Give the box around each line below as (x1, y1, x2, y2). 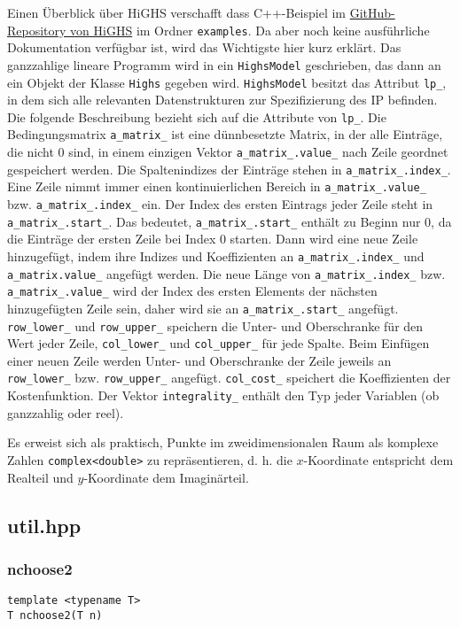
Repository (7, 20, 66, 39)
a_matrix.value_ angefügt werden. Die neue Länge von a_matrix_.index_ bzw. (7, 264, 446, 283)
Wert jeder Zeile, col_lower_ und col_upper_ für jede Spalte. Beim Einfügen (7, 334, 430, 352)
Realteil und (7, 468, 74, 486)
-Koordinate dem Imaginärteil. (83, 468, 249, 486)
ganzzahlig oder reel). (7, 403, 124, 422)
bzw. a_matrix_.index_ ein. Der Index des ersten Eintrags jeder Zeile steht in (7, 195, 433, 213)
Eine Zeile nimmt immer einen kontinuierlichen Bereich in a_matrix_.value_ (7, 177, 426, 196)
